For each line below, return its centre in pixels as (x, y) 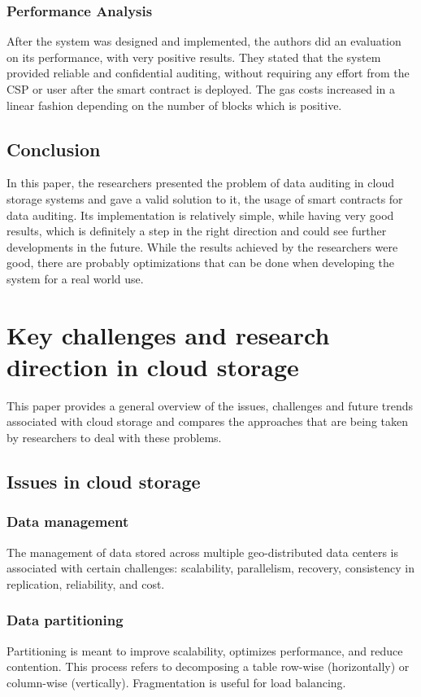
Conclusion (54, 149)
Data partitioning (65, 620)
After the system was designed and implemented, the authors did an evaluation (204, 41)
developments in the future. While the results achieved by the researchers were (202, 246)
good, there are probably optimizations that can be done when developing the (201, 263)
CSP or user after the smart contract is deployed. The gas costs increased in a (201, 89)
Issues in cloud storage (104, 482)
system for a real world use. (75, 278)
